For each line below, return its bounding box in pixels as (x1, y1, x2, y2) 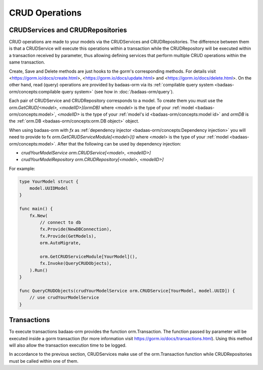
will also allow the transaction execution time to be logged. (9, 342, 127, 348)
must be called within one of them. (9, 358, 79, 364)
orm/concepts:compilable (9, 88, 61, 95)
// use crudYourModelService (29, 295, 99, 300)
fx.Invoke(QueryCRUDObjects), (39, 261, 112, 266)
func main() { (19, 206, 53, 212)
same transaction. (9, 59, 45, 65)
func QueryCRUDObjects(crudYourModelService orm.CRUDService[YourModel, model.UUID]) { (19, 288, 235, 293)
